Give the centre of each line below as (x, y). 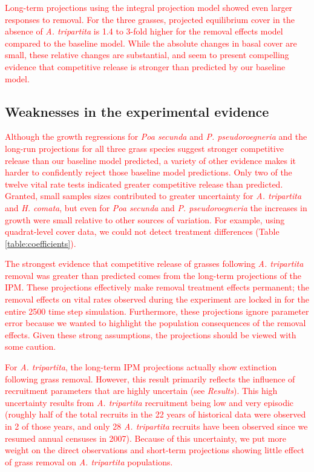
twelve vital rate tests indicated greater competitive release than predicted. (144, 184)
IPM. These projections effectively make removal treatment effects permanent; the (157, 287)
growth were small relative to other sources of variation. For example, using (145, 219)
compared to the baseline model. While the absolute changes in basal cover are (151, 43)
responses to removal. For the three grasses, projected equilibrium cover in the (150, 19)
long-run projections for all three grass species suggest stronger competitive (144, 148)
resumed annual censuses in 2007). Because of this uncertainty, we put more (146, 438)
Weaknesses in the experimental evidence (137, 111)
